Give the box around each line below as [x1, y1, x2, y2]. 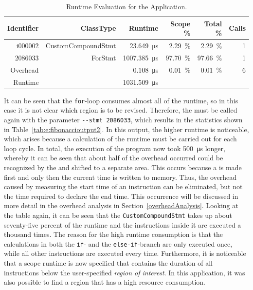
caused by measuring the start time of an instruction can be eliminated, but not [4, 181, 243, 192]
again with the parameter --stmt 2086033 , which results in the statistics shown [4, 114, 243, 124]
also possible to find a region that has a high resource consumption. [4, 277, 205, 287]
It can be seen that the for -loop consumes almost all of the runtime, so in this [4, 95, 238, 105]
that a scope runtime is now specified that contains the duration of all [4, 258, 213, 268]
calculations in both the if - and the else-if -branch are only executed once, [4, 238, 233, 249]
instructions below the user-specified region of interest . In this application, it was [4, 267, 245, 277]
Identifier [7, 23, 39, 33]
